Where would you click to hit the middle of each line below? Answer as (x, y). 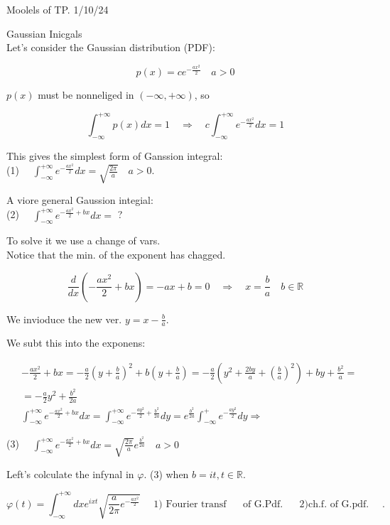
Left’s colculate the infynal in (70, 473)
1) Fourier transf (190, 504)
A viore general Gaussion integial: (80, 200)
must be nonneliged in (86, 95)
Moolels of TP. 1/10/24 (58, 9)
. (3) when (166, 473)
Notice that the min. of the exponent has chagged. (116, 254)
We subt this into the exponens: (76, 343)
